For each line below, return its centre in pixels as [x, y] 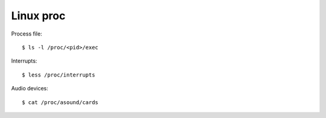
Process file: [27, 34]
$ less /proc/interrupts [59, 75]
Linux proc [38, 16]
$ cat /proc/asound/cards [60, 102]
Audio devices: [30, 88]
